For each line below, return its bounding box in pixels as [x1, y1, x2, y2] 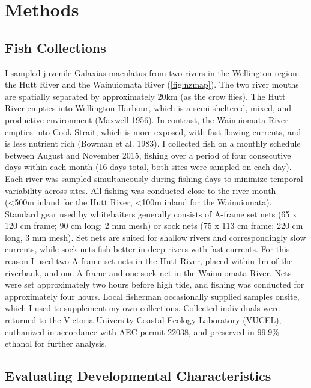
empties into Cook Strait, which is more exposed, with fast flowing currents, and [5, 125, 301, 138]
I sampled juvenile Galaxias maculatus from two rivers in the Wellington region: [5, 66, 300, 79]
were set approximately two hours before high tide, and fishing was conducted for [5, 278, 304, 291]
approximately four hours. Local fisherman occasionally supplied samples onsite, [5, 289, 300, 302]
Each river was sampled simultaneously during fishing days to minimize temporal [5, 172, 303, 184]
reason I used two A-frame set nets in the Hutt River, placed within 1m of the [5, 255, 293, 267]
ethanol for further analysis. [5, 337, 107, 350]
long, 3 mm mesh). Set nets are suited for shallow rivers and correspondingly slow [5, 231, 306, 243]
